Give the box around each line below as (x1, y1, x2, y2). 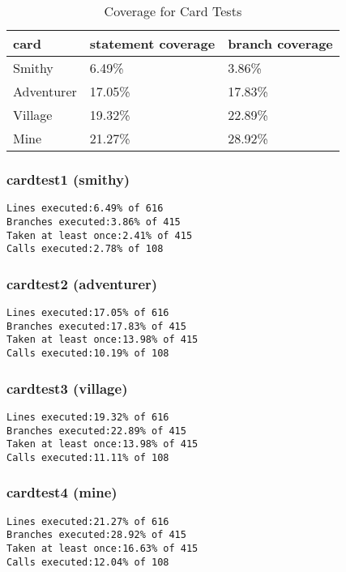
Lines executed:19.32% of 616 (6, 411, 169, 423)
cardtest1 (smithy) (6, 169, 130, 189)
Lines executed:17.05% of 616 (6, 307, 169, 319)
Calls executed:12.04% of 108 (6, 556, 169, 568)
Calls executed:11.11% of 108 (6, 451, 169, 463)
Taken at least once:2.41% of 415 (6, 229, 193, 241)
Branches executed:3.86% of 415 (6, 216, 181, 228)
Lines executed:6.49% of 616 (6, 203, 164, 215)
